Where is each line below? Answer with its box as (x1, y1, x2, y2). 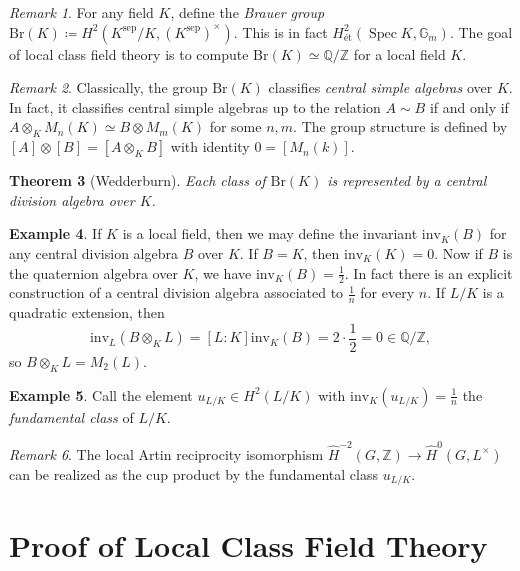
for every (360, 282, 415, 303)
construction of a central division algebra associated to (9, 282, 344, 303)
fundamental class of (9, 406, 134, 427)
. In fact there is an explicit (344, 262, 513, 283)
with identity (170, 136, 250, 157)
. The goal (449, 21, 513, 42)
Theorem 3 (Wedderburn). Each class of (9, 170, 266, 191)
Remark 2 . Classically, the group (9, 77, 208, 98)
